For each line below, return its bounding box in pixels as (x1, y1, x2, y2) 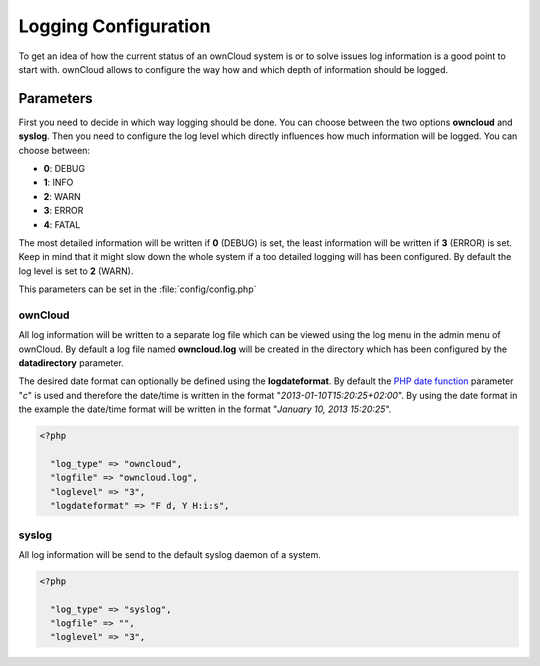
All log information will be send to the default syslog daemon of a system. (18, 548, 322, 560)
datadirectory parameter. (18, 357, 124, 369)
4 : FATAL (43, 218, 81, 230)
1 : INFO (43, 176, 74, 189)
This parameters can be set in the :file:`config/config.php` (18, 283, 257, 295)
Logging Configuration (18, 15, 211, 37)
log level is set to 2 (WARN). (18, 265, 134, 277)
